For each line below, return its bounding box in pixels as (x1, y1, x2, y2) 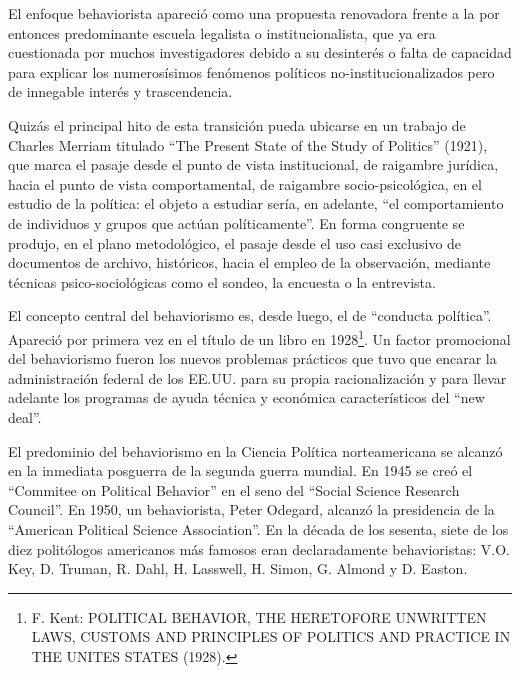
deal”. (8, 406, 42, 427)
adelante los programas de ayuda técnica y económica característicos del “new (8, 387, 485, 408)
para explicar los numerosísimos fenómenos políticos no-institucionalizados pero (8, 61, 495, 82)
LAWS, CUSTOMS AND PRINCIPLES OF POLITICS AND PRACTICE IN (31, 626, 511, 647)
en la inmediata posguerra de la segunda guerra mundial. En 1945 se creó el (8, 460, 473, 481)
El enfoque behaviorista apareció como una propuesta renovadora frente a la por (8, 3, 500, 23)
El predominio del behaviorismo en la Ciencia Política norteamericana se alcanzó (8, 440, 503, 461)
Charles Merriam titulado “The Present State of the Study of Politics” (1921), (8, 134, 488, 155)
